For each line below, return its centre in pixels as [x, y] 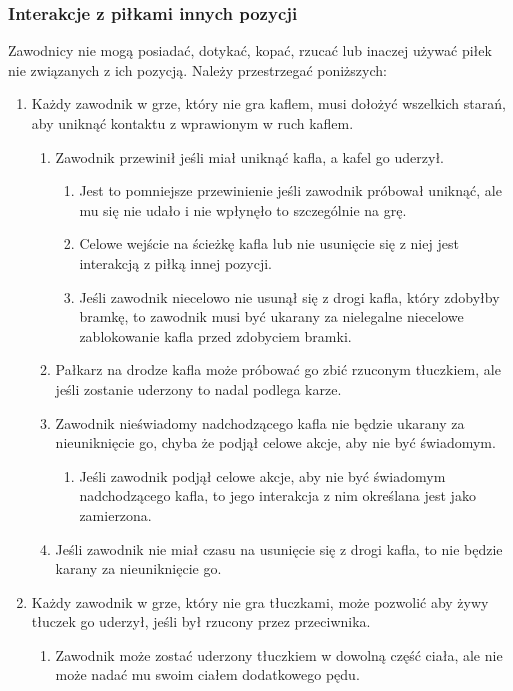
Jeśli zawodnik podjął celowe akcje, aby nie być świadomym [262, 475]
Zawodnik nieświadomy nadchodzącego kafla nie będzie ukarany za [260, 422]
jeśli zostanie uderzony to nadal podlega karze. [198, 388]
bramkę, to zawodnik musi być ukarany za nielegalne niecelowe [271, 316]
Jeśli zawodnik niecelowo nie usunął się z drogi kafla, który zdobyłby [289, 296]
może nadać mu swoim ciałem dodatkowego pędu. [207, 674]
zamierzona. [115, 514]
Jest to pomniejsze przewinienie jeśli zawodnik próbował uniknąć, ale [290, 190]
